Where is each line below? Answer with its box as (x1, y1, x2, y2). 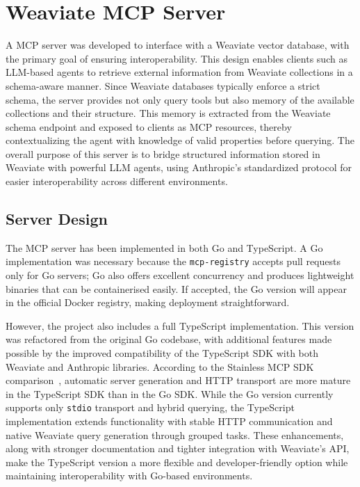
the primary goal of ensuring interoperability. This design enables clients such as (6, 51, 347, 65)
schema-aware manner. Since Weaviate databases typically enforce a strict (6, 78, 320, 93)
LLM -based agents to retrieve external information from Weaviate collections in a (6, 65, 353, 79)
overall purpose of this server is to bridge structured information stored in (6, 146, 320, 161)
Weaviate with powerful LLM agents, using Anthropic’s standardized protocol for (6, 160, 352, 175)
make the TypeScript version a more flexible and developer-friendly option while (6, 454, 348, 469)
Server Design (6, 208, 108, 230)
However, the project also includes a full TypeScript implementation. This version (6, 318, 354, 333)
